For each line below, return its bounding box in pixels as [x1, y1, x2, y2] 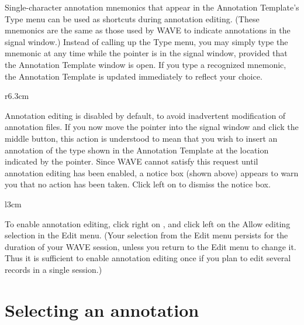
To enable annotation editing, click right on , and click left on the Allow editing [5, 217, 291, 230]
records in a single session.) [5, 263, 102, 275]
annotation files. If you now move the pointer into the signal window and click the [5, 121, 299, 133]
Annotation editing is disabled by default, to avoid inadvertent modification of [5, 109, 286, 121]
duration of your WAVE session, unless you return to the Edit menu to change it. [5, 240, 296, 252]
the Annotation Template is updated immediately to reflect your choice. [5, 70, 262, 82]
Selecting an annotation [5, 297, 199, 321]
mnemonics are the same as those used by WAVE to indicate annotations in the [5, 24, 291, 36]
